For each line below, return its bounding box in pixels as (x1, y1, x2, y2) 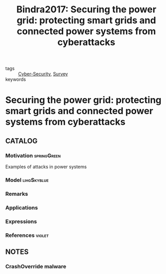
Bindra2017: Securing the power (16, 4, 157, 15)
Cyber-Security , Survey (18, 71, 68, 77)
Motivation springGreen (5, 152, 61, 159)
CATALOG (5, 136, 38, 145)
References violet (5, 231, 49, 239)
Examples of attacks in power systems (5, 163, 87, 170)
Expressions (5, 217, 37, 225)
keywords (5, 76, 26, 83)
